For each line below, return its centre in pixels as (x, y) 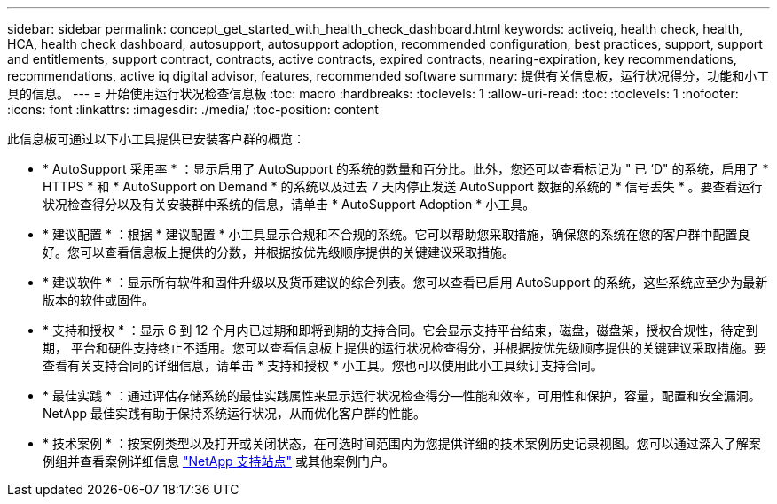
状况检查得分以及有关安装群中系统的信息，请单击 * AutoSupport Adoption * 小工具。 (289, 204)
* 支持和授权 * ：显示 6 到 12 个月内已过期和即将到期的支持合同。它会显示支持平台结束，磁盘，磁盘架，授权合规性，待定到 (400, 330)
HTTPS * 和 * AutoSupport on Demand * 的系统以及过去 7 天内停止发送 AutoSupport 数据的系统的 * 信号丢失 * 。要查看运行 (403, 186)
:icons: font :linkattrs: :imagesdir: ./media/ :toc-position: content (193, 109)
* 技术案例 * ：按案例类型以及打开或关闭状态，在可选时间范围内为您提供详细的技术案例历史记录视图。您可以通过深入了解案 (402, 443)
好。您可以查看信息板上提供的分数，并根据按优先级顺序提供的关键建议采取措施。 (279, 252)
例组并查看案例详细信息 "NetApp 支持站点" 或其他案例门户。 (219, 461)
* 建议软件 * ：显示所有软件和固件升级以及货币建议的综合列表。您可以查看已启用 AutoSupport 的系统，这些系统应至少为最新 (405, 282)
